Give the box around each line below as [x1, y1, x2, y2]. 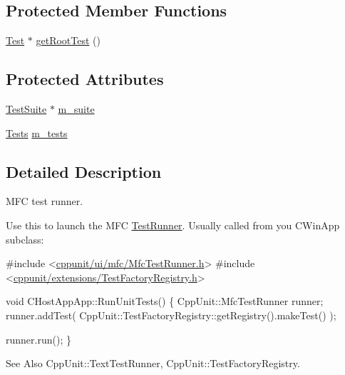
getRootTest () [36, 33, 101, 48]
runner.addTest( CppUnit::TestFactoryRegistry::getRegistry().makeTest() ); [6, 307, 336, 322]
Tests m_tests [6, 125, 68, 140]
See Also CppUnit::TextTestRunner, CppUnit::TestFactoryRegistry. [6, 356, 300, 371]
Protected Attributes [6, 68, 164, 90]
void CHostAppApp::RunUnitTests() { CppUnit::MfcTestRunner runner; [6, 294, 324, 309]
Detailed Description [6, 160, 162, 182]
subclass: [6, 231, 44, 246]
